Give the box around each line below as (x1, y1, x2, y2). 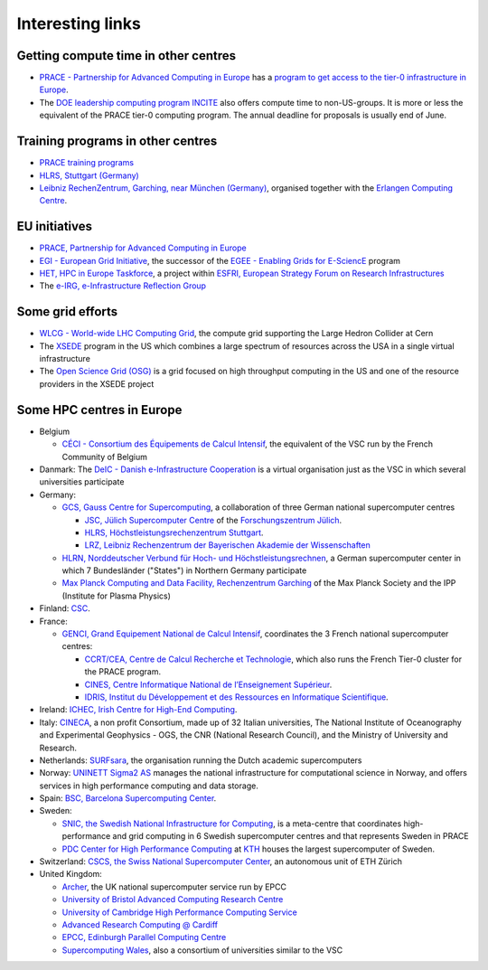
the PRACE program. (84, 666, 162, 677)
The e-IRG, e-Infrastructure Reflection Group (39, 280, 207, 291)
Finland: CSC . (39, 603, 90, 614)
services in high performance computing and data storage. (39, 780, 259, 791)
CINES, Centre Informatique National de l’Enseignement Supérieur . (84, 679, 333, 690)
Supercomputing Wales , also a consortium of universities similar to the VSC (61, 945, 343, 956)
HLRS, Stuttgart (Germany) (39, 170, 139, 181)
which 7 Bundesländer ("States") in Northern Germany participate (61, 565, 307, 576)
